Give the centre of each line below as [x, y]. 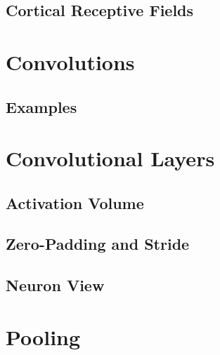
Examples [41, 106]
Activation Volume [75, 202]
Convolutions [70, 61]
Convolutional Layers [110, 158]
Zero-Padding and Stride [98, 244]
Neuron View [55, 285]
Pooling [43, 336]
